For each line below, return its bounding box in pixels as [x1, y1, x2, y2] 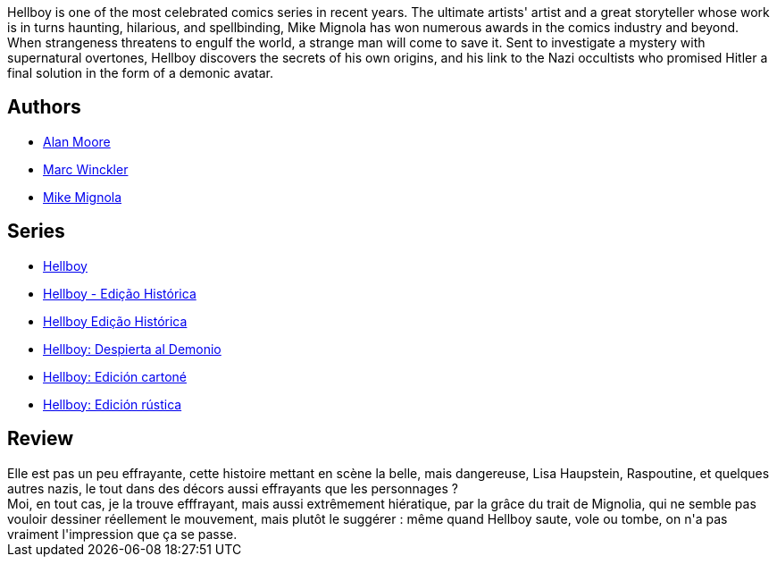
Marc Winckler [43, 161, 129, 177]
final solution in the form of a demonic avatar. [7, 65, 274, 80]
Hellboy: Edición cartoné [43, 368, 188, 384]
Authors [7, 96, 81, 119]
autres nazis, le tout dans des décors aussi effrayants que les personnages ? [7, 480, 458, 496]
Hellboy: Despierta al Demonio [43, 341, 221, 357]
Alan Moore [43, 133, 111, 149]
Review [7, 427, 74, 450]
